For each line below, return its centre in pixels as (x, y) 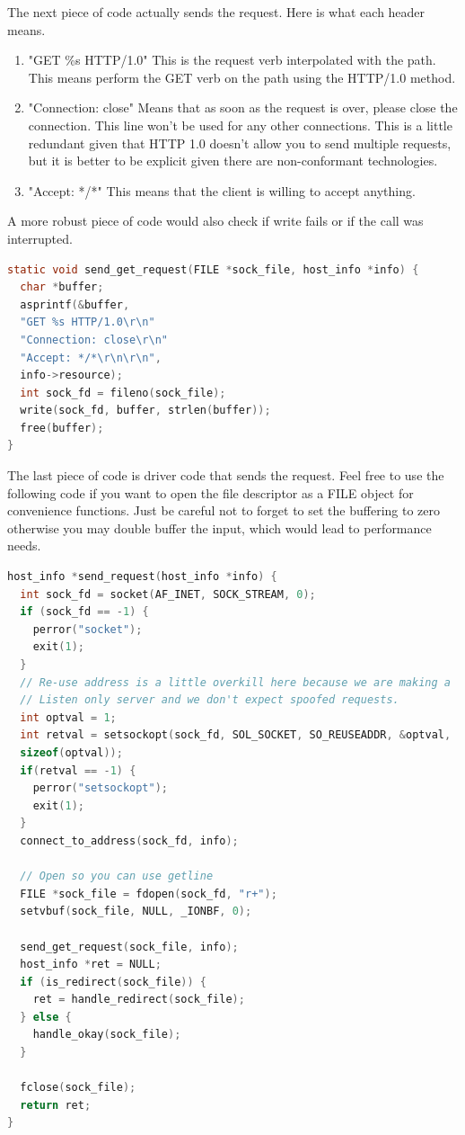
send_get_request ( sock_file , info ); (129, 947)
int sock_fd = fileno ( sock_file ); (123, 393)
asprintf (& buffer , (75, 304)
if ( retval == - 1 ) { (78, 770)
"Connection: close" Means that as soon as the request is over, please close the (243, 107)
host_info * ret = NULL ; (91, 965)
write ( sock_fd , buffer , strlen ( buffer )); (145, 411)
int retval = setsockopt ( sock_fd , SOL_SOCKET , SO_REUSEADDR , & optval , (236, 735)
